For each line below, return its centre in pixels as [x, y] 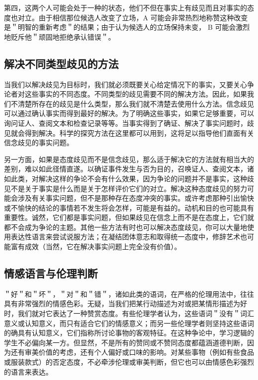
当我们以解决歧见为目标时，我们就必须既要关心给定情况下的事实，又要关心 [126, 84]
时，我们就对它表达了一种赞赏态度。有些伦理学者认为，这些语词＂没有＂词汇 [129, 313]
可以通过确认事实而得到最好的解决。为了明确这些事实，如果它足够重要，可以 [129, 113]
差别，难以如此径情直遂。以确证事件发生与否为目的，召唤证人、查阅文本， [126, 169]
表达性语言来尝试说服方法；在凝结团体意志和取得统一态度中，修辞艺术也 [129, 237]
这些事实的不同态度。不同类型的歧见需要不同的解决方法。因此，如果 [136, 94]
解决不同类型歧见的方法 [61, 63]
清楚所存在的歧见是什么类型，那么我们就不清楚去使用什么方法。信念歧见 [136, 103]
